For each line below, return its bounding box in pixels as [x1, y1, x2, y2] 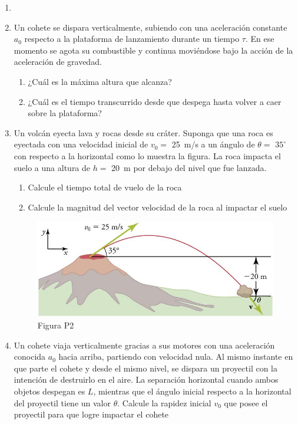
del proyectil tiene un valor [14, 396, 111, 409]
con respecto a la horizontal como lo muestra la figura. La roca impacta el [14, 149, 281, 162]
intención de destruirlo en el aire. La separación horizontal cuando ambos [14, 373, 279, 386]
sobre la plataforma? [28, 107, 102, 119]
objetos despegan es [14, 384, 85, 397]
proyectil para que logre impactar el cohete [14, 408, 169, 420]
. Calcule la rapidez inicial [117, 396, 211, 409]
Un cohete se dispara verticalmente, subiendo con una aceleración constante [14, 21, 287, 33]
